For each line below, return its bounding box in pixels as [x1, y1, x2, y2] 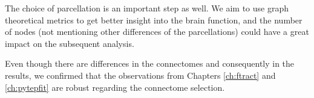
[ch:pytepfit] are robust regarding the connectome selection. [5, 81, 225, 93]
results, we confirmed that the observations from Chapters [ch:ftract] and [5, 69, 276, 81]
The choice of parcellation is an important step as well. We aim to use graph [5, 2, 289, 14]
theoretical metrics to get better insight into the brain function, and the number [5, 13, 303, 26]
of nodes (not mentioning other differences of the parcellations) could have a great [5, 25, 309, 38]
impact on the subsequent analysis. [5, 37, 134, 49]
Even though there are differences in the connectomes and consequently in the [5, 57, 295, 70]
